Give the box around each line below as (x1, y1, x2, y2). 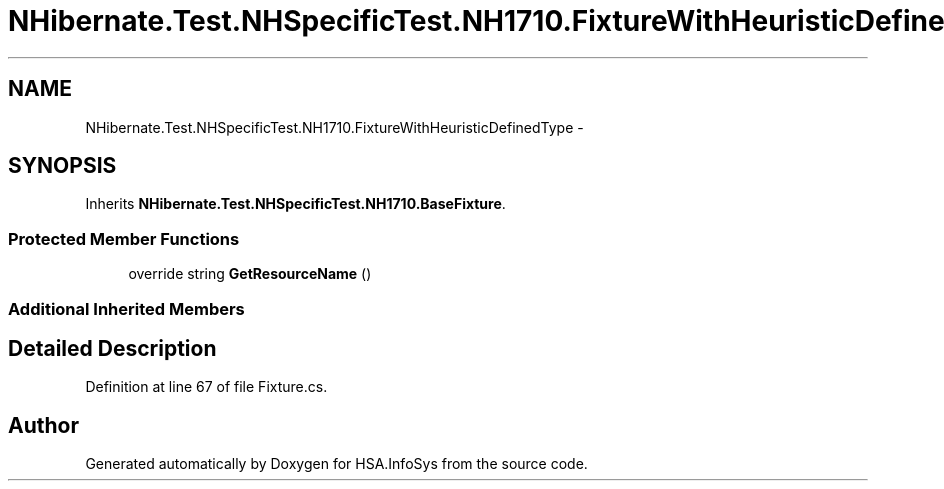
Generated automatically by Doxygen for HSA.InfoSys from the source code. (85, 455, 588, 473)
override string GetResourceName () (128, 265, 372, 283)
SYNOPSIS (8, 153, 117, 179)
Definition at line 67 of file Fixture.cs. (85, 378, 328, 396)
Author (8, 412, 79, 438)
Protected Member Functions (8, 228, 240, 249)
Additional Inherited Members (8, 298, 245, 319)
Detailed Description (8, 335, 217, 361)
